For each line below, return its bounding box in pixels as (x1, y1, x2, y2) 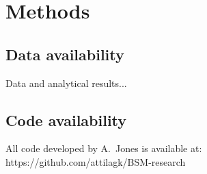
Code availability (5, 109, 127, 130)
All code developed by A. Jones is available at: (5, 141, 202, 156)
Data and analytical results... (5, 75, 127, 90)
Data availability (5, 43, 124, 64)
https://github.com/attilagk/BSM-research (5, 154, 186, 169)
